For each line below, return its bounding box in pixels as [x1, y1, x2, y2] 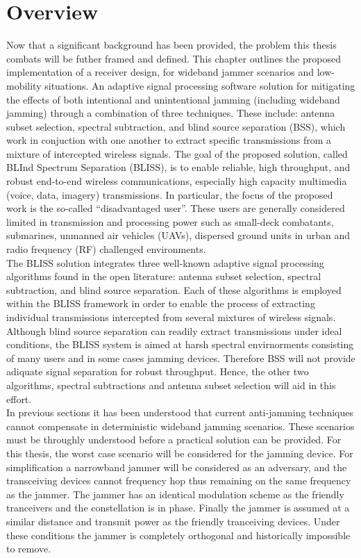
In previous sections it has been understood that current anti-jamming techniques [6, 405, 353, 420]
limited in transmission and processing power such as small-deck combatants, [6, 214, 334, 229]
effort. [6, 391, 32, 406]
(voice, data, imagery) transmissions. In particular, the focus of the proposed [6, 187, 333, 202]
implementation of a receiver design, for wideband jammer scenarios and [6, 65, 314, 79]
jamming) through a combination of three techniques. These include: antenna [6, 106, 335, 120]
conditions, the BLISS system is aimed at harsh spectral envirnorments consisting [6, 337, 354, 352]
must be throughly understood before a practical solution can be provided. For [6, 432, 342, 447]
